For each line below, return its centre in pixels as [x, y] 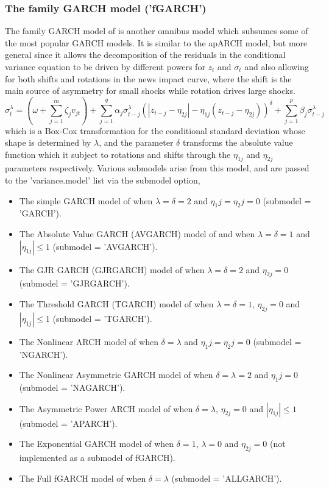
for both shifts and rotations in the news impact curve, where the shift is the [148, 78]
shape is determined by [48, 142]
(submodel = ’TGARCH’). [102, 318]
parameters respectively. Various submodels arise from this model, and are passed [157, 168]
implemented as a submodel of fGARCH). [97, 458]
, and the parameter [136, 142]
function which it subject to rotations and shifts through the [118, 154]
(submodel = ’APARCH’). [68, 423]
